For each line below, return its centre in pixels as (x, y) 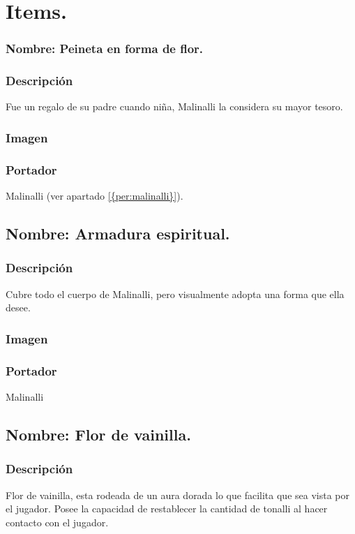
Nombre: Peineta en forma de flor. (105, 49)
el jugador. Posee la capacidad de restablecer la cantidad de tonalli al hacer (167, 509)
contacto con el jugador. (57, 522)
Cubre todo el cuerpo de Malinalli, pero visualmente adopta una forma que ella (175, 294)
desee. (18, 307)
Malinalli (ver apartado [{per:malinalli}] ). (95, 196)
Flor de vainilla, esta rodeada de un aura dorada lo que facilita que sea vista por (177, 495)
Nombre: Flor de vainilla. (98, 434)
